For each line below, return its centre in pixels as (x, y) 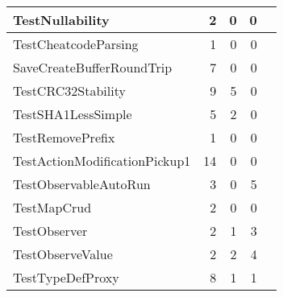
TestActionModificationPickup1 (102, 161)
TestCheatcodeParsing (76, 44)
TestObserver (50, 231)
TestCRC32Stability (69, 91)
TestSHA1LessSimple (73, 114)
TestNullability (61, 20)
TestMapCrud (52, 207)
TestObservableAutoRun (82, 184)
